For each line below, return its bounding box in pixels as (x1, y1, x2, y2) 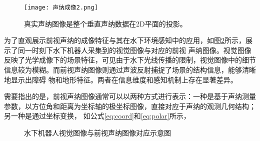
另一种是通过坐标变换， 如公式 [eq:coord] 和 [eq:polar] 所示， (4, 110, 190, 121)
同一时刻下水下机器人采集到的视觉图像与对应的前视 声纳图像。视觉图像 (17, 44, 251, 55)
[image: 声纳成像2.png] (24, 4, 98, 11)
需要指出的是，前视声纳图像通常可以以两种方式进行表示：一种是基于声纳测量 (4, 91, 256, 101)
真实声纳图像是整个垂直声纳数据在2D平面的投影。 (24, 18, 187, 28)
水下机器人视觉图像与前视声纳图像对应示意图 (24, 127, 171, 137)
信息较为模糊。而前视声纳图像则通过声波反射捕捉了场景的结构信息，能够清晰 (4, 64, 256, 75)
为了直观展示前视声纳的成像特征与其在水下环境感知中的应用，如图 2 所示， (4, 35, 245, 45)
